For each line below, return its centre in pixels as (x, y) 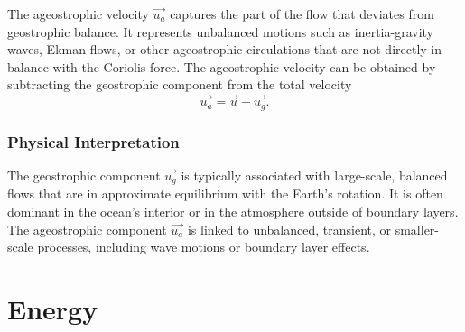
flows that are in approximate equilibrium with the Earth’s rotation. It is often (225, 194)
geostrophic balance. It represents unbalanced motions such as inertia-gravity (220, 31)
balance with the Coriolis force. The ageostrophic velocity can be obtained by (222, 66)
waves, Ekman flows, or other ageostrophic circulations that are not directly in (225, 49)
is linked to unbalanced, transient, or (289, 229)
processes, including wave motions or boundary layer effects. (204, 247)
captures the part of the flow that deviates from (302, 14)
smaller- (417, 229)
